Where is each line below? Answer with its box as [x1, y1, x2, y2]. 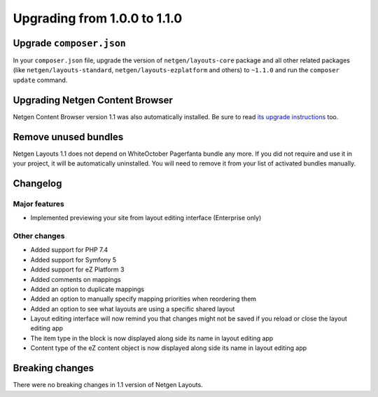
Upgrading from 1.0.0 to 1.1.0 [13, 11, 183, 26]
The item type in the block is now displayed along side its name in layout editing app [30, 334, 274, 342]
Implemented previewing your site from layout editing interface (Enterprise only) [30, 214, 262, 222]
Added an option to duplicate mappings [30, 285, 145, 293]
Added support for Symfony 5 [30, 255, 117, 264]
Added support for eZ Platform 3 [30, 265, 125, 274]
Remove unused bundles [13, 130, 124, 143]
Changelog [13, 177, 62, 189]
